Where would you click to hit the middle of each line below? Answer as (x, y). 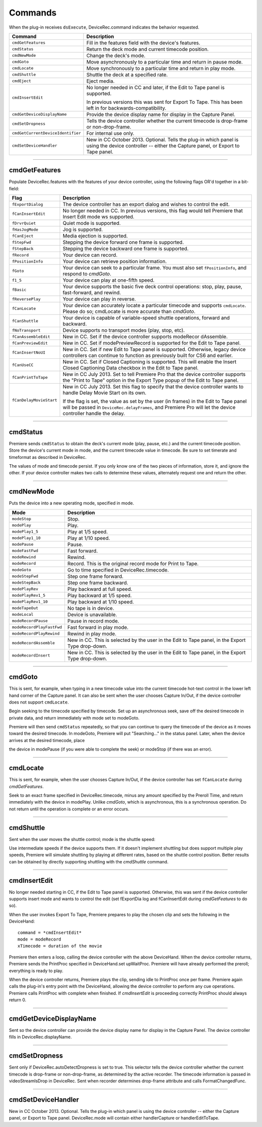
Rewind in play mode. (92, 634)
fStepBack (23, 248)
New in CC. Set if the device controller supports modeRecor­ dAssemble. (145, 336)
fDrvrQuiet (24, 223)
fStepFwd (22, 242)
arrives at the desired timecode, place (47, 740)
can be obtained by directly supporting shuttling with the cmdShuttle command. (89, 861)
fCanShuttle (25, 321)
